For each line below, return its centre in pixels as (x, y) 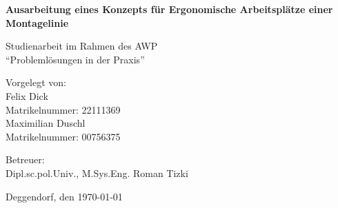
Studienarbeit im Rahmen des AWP (82, 46)
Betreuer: (25, 159)
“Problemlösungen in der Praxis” (75, 59)
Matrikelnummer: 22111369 (63, 109)
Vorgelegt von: (36, 82)
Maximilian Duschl (46, 123)
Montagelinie (37, 22)
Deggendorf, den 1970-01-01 (64, 196)
